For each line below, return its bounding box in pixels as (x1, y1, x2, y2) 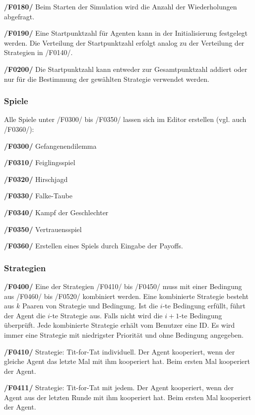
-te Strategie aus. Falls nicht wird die (50, 310, 163, 320)
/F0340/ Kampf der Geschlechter (4, 207, 109, 217)
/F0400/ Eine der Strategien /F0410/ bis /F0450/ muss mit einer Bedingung (4, 281, 242, 291)
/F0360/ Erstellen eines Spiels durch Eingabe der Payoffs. (4, 240, 183, 251)
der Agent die (4, 310, 46, 320)
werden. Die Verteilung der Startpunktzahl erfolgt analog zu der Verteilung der (4, 37, 245, 48)
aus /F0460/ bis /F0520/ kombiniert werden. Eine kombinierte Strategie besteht (4, 291, 249, 301)
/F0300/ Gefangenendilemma (4, 140, 97, 151)
